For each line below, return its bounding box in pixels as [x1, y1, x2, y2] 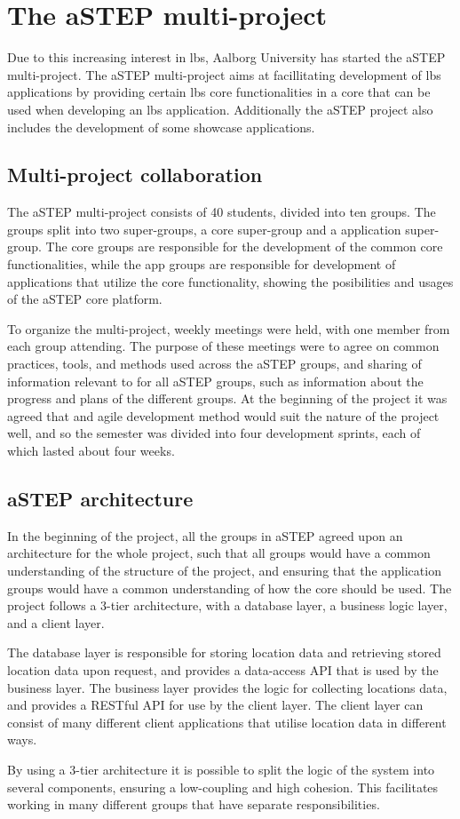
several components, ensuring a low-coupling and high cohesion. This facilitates [7, 777, 439, 796]
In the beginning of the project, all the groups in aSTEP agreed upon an [7, 526, 403, 545]
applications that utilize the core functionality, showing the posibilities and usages [7, 272, 454, 290]
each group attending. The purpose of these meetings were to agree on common [7, 337, 440, 355]
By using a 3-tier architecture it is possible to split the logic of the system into [7, 759, 435, 778]
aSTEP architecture [7, 485, 194, 512]
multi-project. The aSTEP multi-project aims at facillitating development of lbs [7, 65, 441, 83]
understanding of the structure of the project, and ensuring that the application [7, 561, 441, 579]
